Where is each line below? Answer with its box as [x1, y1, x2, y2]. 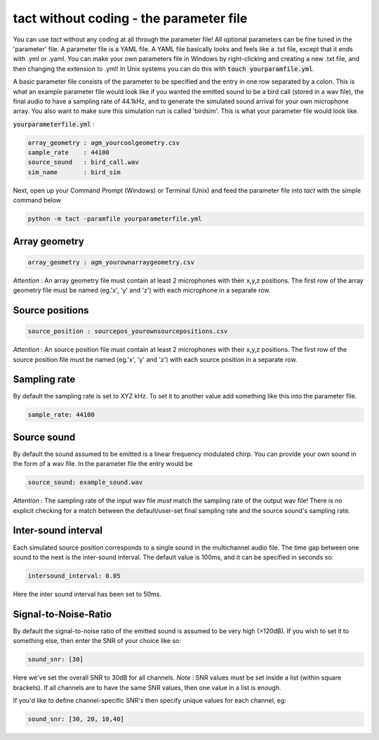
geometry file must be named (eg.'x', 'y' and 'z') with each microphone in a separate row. [13, 286, 271, 294]
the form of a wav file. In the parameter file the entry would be [13, 460, 193, 468]
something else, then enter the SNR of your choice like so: [13, 637, 182, 645]
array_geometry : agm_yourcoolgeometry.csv [27, 138, 180, 147]
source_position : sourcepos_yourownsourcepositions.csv [27, 327, 228, 335]
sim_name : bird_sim [27, 168, 121, 176]
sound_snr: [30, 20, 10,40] [27, 715, 124, 723]
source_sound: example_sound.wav [27, 479, 143, 486]
